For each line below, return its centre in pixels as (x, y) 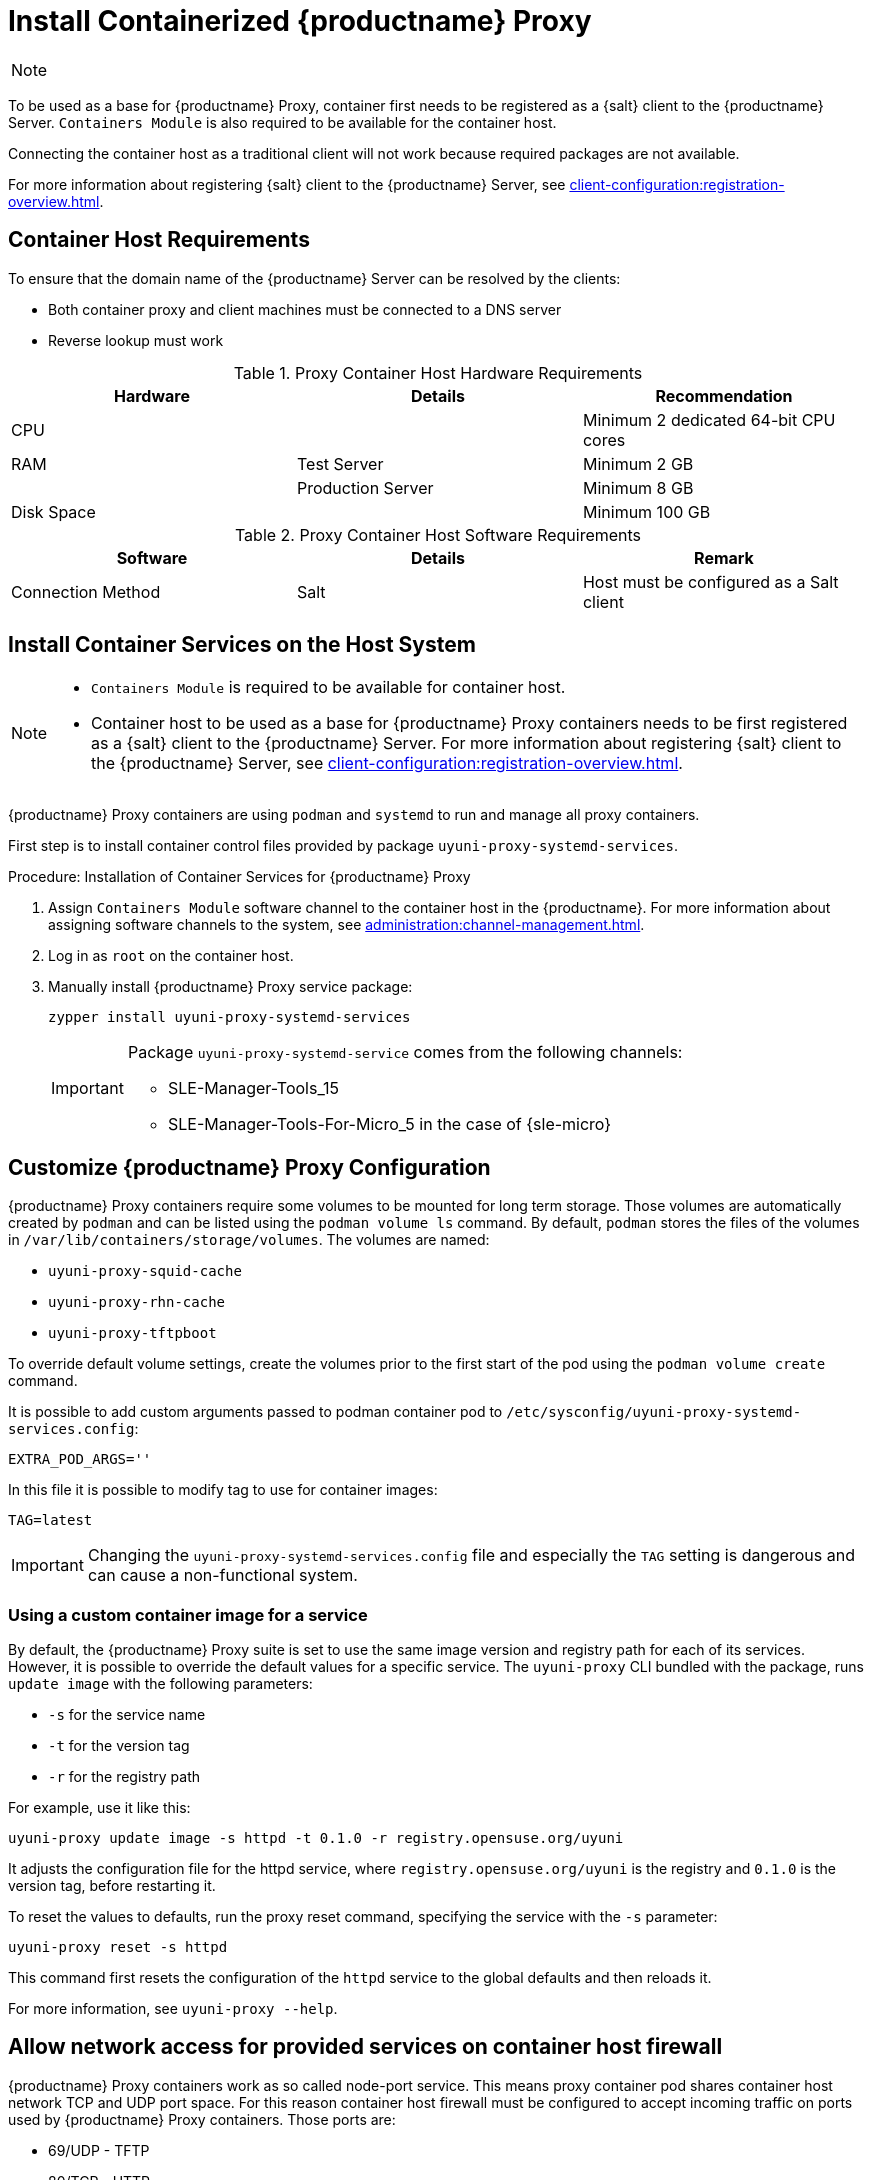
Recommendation (724, 395)
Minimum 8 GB (638, 487)
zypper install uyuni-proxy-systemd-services (229, 1017)
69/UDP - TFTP (99, 2150)
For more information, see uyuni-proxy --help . (173, 2009)
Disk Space (53, 511)
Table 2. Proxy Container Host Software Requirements (438, 534)
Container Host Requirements (159, 240)
